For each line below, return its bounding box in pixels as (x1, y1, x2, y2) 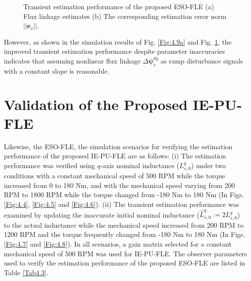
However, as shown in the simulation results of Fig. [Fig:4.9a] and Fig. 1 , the (4, 36, 232, 47)
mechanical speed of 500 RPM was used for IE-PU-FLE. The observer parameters (4, 248, 247, 258)
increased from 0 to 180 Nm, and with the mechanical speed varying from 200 (4, 180, 235, 190)
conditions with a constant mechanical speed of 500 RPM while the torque (4, 171, 225, 181)
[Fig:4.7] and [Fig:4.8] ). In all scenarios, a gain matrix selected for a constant (4, 238, 232, 249)
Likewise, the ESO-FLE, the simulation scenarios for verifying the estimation (4, 141, 233, 151)
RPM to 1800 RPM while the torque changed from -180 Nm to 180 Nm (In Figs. (4, 189, 244, 200)
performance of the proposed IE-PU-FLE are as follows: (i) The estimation (4, 151, 226, 161)
